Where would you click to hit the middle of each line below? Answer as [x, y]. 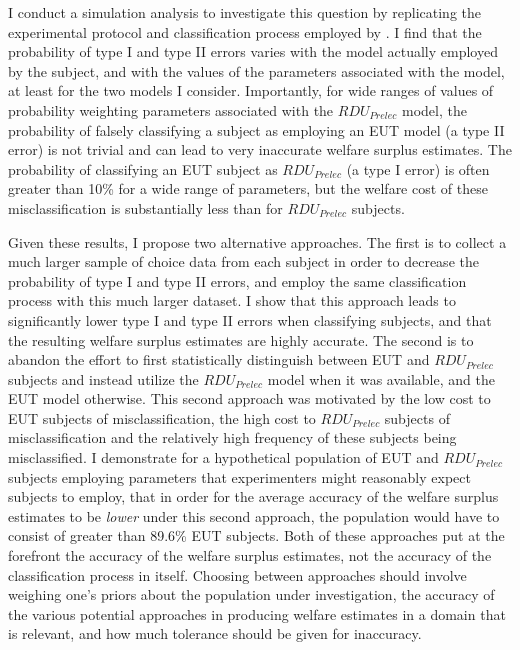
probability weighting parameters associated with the [171, 109]
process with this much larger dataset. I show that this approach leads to [232, 300]
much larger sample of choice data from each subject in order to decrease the [243, 261]
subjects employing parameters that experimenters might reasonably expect [239, 476]
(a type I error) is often [418, 168]
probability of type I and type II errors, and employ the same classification [237, 280]
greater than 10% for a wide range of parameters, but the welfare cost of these [248, 188]
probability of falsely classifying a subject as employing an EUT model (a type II [256, 129]
